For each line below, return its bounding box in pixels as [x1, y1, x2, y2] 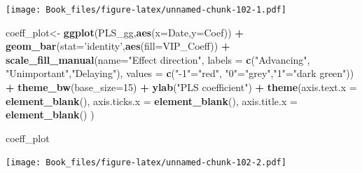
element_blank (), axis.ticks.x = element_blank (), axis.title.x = [6, 93, 298, 108]
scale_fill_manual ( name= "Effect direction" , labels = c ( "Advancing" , [6, 52, 310, 67]
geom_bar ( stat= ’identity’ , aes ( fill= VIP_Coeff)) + [6, 39, 230, 53]
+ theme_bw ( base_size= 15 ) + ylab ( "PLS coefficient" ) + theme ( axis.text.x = [6, 80, 357, 95]
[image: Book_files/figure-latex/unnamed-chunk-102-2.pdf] [6, 158, 286, 168]
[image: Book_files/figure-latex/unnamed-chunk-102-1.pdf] [6, 5, 286, 15]
